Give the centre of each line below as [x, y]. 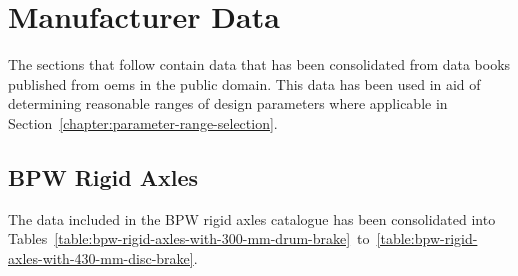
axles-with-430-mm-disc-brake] [101, 257]
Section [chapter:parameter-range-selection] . [143, 122]
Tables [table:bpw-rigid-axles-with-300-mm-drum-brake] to [189, 238]
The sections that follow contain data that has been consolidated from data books [259, 64]
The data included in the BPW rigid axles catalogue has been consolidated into [252, 218]
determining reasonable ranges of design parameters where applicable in [228, 103]
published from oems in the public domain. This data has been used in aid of [244, 83]
